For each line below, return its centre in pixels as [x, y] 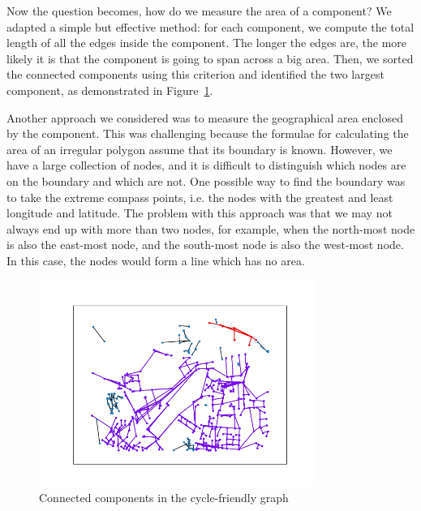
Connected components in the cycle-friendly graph [164, 498]
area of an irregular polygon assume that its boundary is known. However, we [200, 149]
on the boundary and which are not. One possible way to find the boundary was [206, 180]
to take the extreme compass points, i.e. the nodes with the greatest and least [200, 197]
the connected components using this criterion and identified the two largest [195, 74]
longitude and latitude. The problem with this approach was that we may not [200, 213]
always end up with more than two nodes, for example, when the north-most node [211, 228]
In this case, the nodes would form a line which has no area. [156, 260]
